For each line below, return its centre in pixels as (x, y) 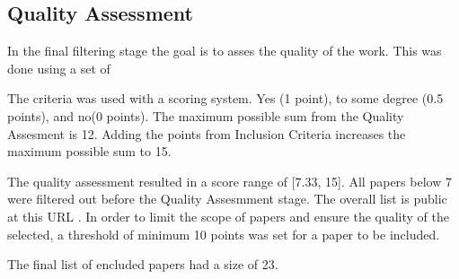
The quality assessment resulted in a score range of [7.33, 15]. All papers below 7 (229, 181)
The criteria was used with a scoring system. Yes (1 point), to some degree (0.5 (225, 98)
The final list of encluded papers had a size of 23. (143, 264)
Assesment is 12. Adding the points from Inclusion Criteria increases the (207, 133)
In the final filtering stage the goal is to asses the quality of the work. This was (225, 51)
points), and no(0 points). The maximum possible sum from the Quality (206, 115)
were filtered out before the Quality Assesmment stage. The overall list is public (227, 199)
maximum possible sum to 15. (89, 151)
